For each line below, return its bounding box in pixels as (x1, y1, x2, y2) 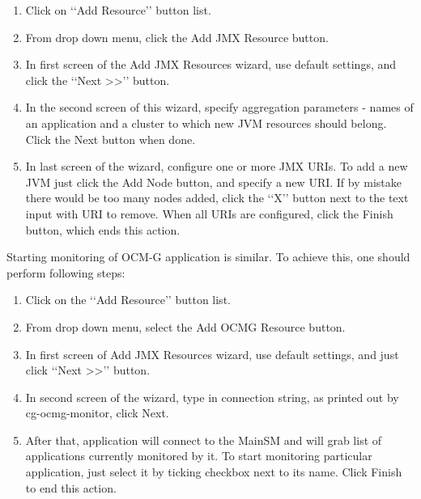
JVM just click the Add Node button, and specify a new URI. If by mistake (25, 173, 402, 190)
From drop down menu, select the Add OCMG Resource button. (25, 318, 346, 335)
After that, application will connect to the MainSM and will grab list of (25, 431, 382, 448)
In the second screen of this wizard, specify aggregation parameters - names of (25, 99, 414, 116)
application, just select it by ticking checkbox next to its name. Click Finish (25, 463, 402, 480)
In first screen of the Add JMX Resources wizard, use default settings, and (25, 56, 397, 73)
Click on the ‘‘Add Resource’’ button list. (25, 291, 231, 308)
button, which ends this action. (25, 221, 181, 238)
